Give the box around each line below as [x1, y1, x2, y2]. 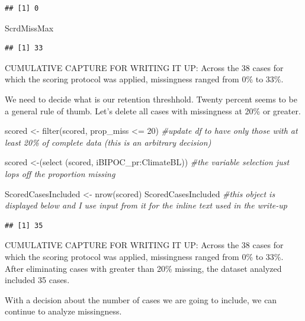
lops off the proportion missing [5, 167, 115, 179]
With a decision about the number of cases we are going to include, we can [5, 293, 277, 306]
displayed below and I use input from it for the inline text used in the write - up [5, 199, 287, 211]
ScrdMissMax [5, 21, 54, 34]
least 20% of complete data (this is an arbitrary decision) [5, 136, 211, 148]
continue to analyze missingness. [5, 305, 122, 317]
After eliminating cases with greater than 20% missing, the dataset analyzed [5, 262, 282, 274]
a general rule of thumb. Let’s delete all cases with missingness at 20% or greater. [5, 104, 301, 117]
